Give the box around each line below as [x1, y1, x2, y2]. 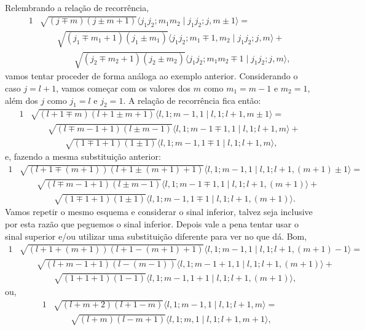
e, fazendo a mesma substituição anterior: [5, 150, 161, 163]
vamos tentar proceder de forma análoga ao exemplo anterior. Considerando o [5, 69, 298, 82]
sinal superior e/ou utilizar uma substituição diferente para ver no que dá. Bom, [5, 229, 307, 242]
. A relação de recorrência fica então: [123, 93, 261, 106]
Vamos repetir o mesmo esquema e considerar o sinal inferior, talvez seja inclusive [5, 205, 313, 218]
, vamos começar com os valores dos [56, 81, 191, 94]
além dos [5, 93, 38, 106]
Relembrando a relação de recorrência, [5, 1, 149, 14]
